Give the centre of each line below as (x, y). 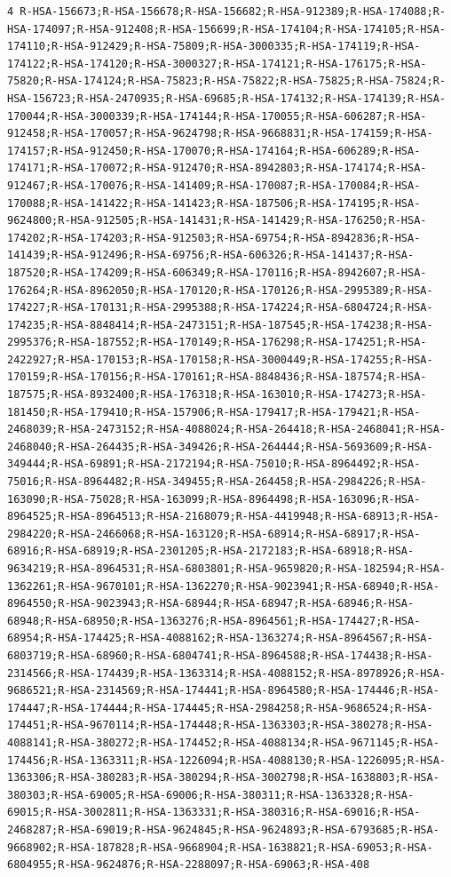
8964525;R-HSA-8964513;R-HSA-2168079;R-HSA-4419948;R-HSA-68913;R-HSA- (223, 517)
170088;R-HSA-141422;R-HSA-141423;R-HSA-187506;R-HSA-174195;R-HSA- (214, 203)
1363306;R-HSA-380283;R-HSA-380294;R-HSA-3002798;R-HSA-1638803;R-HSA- (223, 778)
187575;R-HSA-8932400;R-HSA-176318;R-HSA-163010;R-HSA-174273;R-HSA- (217, 395)
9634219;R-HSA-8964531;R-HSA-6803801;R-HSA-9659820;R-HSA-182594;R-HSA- (226, 569)
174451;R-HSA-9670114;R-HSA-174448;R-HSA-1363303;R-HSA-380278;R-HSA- (220, 726)
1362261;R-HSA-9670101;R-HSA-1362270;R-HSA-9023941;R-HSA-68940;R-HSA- (223, 586)
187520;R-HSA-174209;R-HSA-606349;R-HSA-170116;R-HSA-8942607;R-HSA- (217, 272)
